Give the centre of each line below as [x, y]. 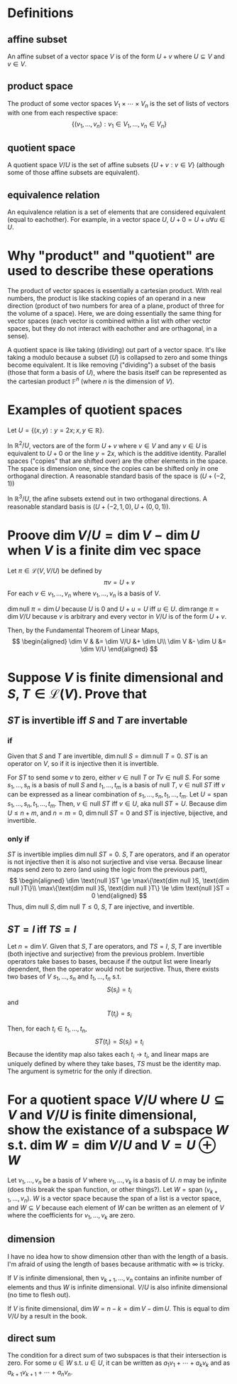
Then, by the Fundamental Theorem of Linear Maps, [83, 630]
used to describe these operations [111, 271]
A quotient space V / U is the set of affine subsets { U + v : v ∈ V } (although [116, 165]
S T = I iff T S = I [42, 929]
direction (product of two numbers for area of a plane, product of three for [116, 305]
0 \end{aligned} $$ [119, 896]
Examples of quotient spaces [95, 410]
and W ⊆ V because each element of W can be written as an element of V [116, 1208]
